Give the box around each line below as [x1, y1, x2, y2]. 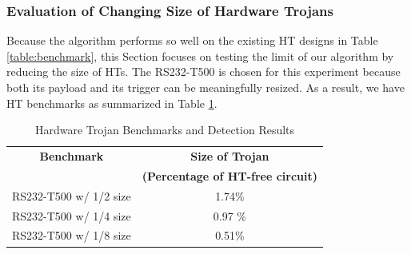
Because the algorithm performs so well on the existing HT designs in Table [6, 32, 378, 49]
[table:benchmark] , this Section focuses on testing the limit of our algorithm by [6, 47, 394, 64]
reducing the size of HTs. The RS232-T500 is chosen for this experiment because [6, 63, 401, 80]
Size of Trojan [190, 148, 269, 165]
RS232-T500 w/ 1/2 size [12, 187, 131, 204]
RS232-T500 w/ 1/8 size [12, 227, 131, 244]
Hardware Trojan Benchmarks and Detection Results [34, 121, 295, 138]
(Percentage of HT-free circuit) [142, 167, 318, 184]
